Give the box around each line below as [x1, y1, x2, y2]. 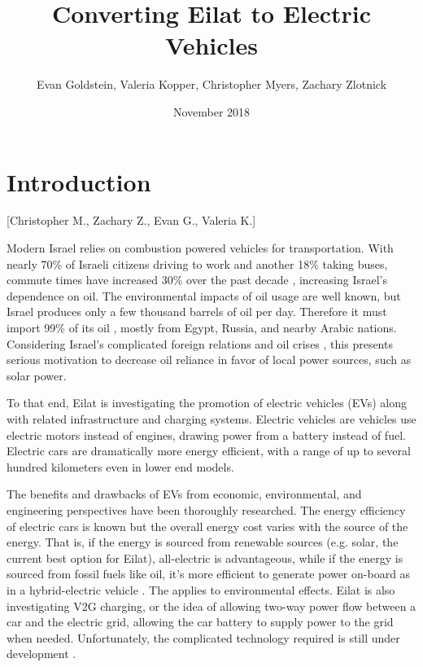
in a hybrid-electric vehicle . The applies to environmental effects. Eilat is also [7, 581, 395, 598]
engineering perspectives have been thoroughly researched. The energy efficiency [7, 501, 406, 518]
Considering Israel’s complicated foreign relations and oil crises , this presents [7, 335, 393, 352]
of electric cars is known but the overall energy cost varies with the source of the [7, 517, 408, 534]
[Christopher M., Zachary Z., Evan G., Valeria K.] [7, 212, 256, 229]
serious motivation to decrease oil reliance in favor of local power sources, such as [7, 351, 412, 368]
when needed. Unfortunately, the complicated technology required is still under [7, 629, 400, 646]
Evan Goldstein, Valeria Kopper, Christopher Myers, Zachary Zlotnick [36, 76, 387, 93]
